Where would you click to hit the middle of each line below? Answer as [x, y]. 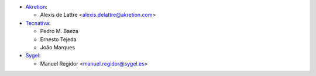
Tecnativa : [38, 23]
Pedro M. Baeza [59, 31]
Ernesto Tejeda [58, 39]
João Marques [58, 47]
